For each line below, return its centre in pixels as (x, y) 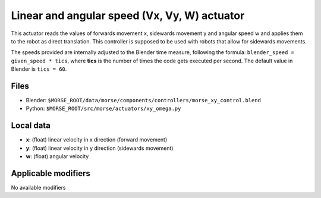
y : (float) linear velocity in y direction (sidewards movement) (100, 148)
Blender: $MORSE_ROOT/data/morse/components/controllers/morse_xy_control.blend (144, 100)
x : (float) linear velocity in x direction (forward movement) (97, 140)
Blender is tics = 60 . (39, 69)
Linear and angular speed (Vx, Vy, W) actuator (128, 15)
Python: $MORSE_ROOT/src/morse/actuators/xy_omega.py (103, 109)
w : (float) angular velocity (57, 156)
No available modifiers (38, 188)
